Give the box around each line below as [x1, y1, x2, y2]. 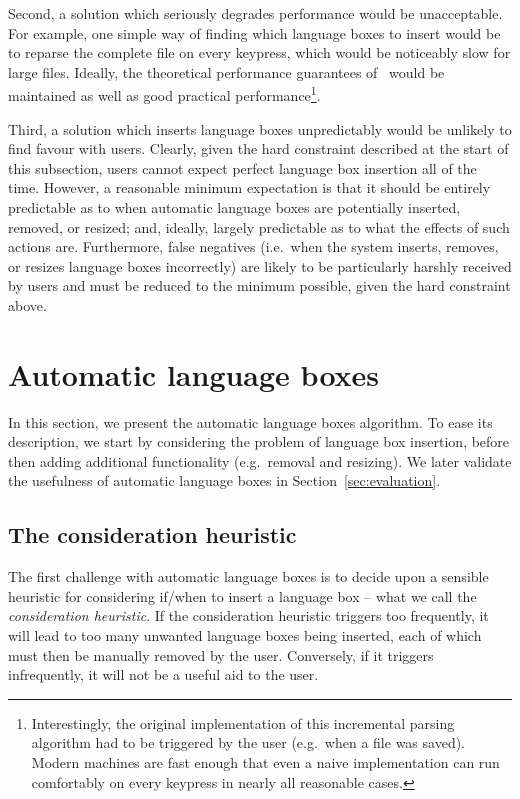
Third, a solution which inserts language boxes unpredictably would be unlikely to [8, 118, 512, 139]
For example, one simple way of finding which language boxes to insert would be [8, 22, 501, 43]
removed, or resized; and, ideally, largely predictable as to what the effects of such [8, 216, 510, 237]
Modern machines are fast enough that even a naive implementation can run [31, 752, 500, 773]
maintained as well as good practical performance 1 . [8, 82, 321, 106]
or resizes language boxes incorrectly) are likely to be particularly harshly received [8, 255, 512, 276]
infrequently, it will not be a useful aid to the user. [8, 664, 319, 685]
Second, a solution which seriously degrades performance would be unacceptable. [8, 3, 503, 23]
